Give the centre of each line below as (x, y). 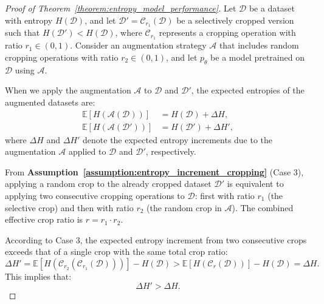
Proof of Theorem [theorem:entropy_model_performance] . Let (121, 8)
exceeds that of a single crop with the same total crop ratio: (116, 252)
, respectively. (171, 151)
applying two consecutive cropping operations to (95, 195)
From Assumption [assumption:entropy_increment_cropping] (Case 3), (154, 171)
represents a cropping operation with (227, 32)
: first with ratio (225, 195)
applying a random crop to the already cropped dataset (108, 184)
